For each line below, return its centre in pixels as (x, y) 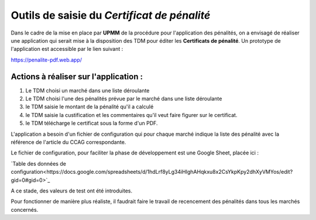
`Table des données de (39, 163)
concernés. (25, 209)
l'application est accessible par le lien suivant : (67, 49)
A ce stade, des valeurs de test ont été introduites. (72, 191)
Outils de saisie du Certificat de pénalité (111, 15)
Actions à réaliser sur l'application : (77, 76)
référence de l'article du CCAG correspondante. (68, 142)
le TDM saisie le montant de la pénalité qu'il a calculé (90, 107)
